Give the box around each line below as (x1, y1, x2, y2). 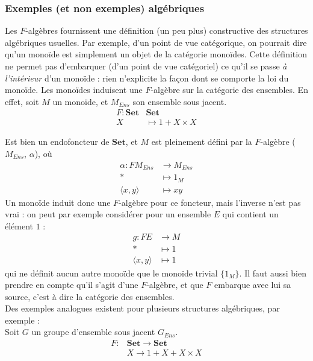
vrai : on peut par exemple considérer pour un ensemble (5, 208, 211, 220)
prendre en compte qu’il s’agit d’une (5, 278, 138, 291)
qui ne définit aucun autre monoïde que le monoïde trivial (5, 266, 218, 279)
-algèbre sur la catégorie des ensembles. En (150, 83, 308, 96)
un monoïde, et (52, 95, 108, 107)
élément (5, 219, 34, 232)
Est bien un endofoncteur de (5, 135, 110, 148)
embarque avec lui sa (214, 278, 291, 291)
